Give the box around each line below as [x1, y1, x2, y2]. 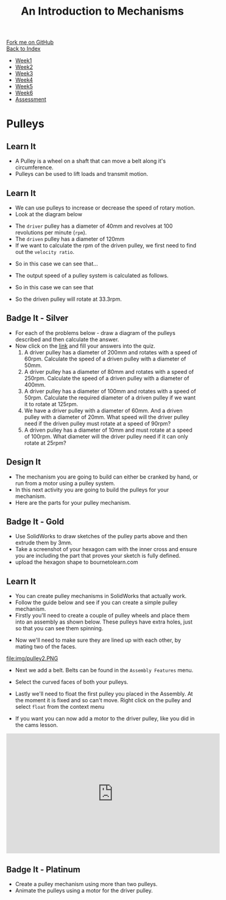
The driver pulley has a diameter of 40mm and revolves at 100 [15, 222, 173, 230]
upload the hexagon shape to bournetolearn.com [15, 558, 138, 566]
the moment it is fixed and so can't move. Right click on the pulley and [15, 697, 192, 704]
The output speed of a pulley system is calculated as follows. [15, 272, 169, 279]
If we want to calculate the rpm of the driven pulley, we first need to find [15, 242, 197, 249]
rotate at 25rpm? [24, 439, 66, 446]
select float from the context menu [15, 703, 105, 711]
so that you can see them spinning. [15, 625, 104, 632]
